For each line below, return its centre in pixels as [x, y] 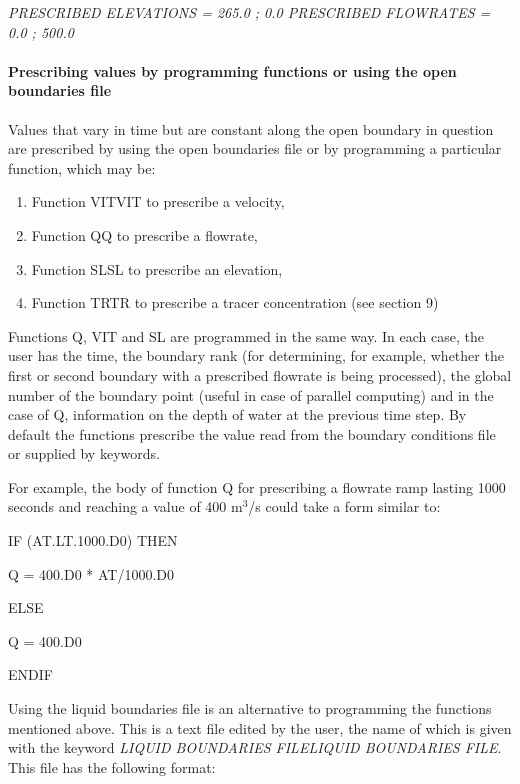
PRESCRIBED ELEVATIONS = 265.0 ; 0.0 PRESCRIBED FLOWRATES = [249, 12]
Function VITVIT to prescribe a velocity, [158, 201]
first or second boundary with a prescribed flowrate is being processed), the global [260, 374]
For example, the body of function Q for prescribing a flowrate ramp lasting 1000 [257, 486]
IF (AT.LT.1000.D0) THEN [93, 540]
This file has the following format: [112, 766]
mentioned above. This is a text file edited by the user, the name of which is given [260, 727]
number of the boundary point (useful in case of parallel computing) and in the [251, 394]
